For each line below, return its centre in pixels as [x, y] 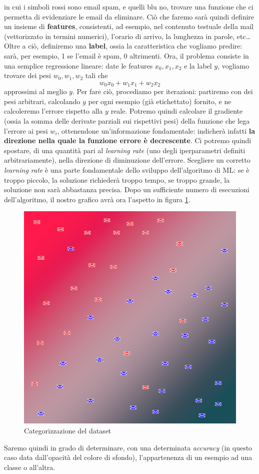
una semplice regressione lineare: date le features [78, 65]
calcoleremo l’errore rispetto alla [53, 111]
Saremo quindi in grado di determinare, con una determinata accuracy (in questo [128, 447]
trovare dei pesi [27, 75]
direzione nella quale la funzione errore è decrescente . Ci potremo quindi [128, 140]
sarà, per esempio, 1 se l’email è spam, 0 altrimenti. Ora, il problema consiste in [126, 55]
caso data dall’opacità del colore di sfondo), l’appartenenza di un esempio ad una [128, 457]
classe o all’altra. [30, 467]
